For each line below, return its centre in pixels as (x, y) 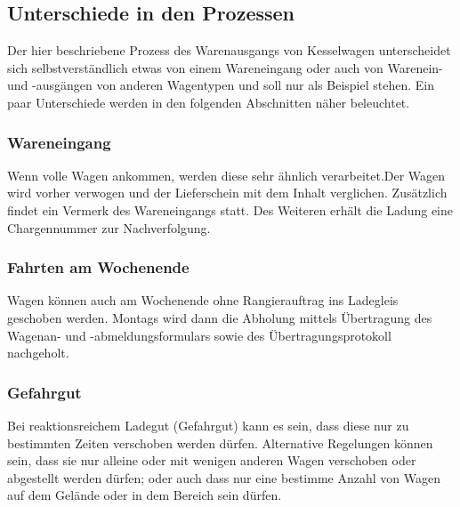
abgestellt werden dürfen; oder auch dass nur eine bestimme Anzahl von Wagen (224, 477)
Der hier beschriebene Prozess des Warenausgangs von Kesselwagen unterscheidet (229, 50)
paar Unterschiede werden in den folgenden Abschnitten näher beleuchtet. (209, 102)
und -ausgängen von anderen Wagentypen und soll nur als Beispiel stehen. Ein (221, 85)
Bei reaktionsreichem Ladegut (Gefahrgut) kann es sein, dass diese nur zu (208, 425)
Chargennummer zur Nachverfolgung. (109, 227)
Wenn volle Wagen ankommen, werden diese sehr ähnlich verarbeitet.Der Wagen (226, 175)
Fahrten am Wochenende (98, 267)
